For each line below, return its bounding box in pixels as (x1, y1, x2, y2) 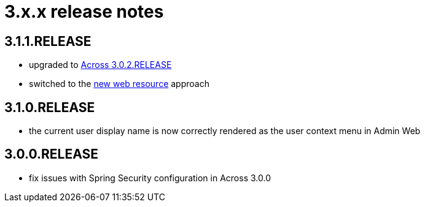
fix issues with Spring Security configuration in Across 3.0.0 (29, 172, 271, 183)
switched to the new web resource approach (29, 78, 209, 89)
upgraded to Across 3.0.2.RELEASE (29, 59, 172, 70)
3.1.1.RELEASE (4, 33, 92, 49)
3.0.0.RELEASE (4, 146, 99, 162)
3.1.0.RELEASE (4, 99, 95, 115)
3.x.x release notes (4, 1, 164, 22)
